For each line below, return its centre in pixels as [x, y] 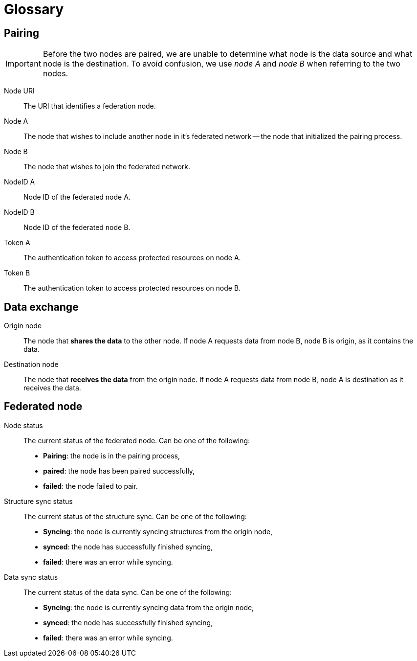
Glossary [34, 9]
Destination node [31, 365]
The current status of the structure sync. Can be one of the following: [135, 516]
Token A [17, 243]
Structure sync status [38, 501]
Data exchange [41, 307]
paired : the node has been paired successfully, [119, 471]
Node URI [19, 91]
